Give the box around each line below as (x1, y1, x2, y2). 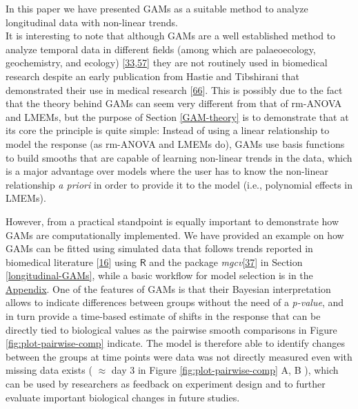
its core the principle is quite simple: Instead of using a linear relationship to (6, 123, 330, 137)
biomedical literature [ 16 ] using (6, 254, 137, 269)
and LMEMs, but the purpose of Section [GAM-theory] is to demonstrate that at (6, 109, 349, 124)
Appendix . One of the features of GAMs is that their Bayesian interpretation (6, 281, 331, 296)
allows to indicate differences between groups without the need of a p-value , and (6, 295, 344, 310)
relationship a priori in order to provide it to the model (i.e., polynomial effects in (6, 177, 352, 191)
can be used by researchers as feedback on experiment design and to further (6, 377, 326, 391)
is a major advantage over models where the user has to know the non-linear (6, 164, 328, 178)
